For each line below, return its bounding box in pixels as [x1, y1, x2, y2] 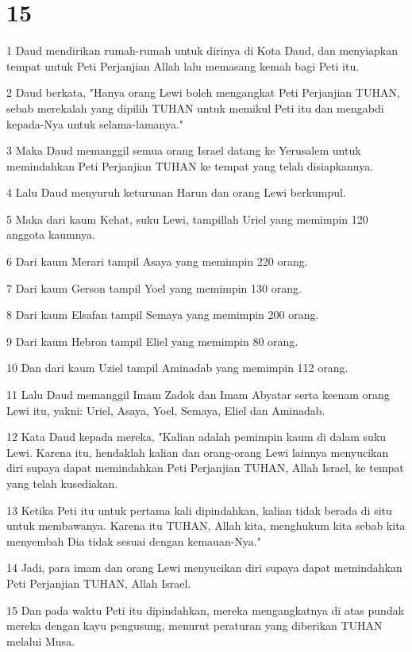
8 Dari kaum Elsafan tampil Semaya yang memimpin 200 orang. [6, 306, 319, 323]
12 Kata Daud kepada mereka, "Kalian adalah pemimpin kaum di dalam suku [6, 428, 387, 445]
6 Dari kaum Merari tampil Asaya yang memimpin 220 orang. [6, 253, 308, 270]
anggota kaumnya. [6, 226, 96, 243]
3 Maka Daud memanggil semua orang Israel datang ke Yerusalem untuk [6, 142, 361, 159]
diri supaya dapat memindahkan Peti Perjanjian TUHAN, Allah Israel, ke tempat [6, 459, 404, 476]
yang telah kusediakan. [6, 475, 118, 491]
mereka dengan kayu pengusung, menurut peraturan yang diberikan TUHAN [6, 617, 383, 634]
